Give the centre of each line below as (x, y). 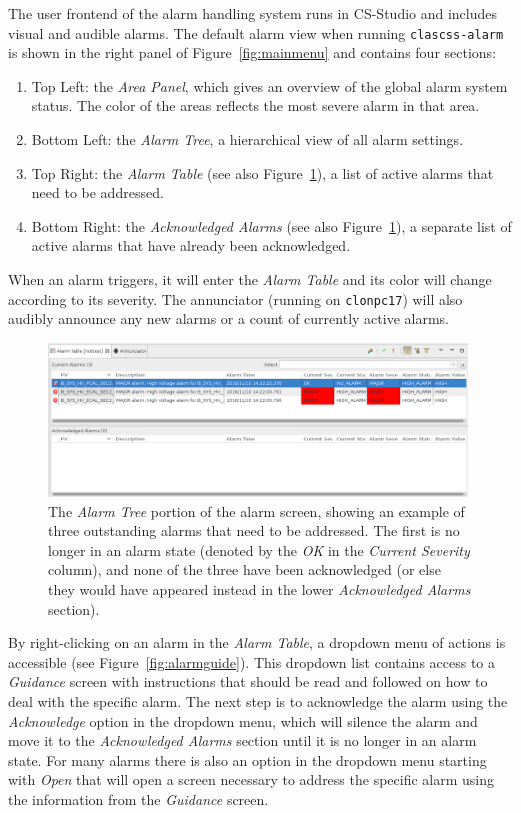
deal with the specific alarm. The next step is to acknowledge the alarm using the (258, 700)
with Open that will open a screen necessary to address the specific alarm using (251, 779)
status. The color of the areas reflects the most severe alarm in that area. (255, 105)
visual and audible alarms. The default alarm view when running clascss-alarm (256, 32)
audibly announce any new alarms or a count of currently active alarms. (228, 318)
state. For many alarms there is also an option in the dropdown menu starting (247, 759)
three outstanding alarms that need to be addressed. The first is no (254, 530)
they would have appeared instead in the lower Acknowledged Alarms (259, 588)
